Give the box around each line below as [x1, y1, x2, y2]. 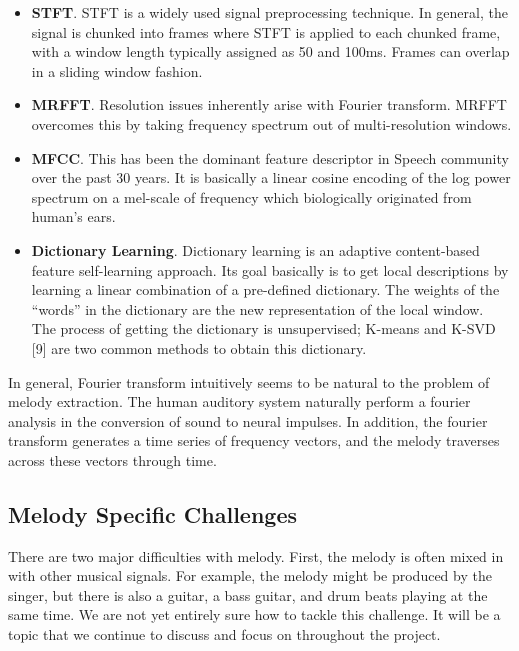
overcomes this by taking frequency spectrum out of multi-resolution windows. [31, 113, 512, 134]
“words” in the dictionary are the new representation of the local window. [31, 298, 484, 319]
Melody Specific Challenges [8, 498, 298, 529]
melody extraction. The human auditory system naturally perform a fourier [8, 391, 471, 412]
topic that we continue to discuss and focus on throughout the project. [8, 624, 441, 645]
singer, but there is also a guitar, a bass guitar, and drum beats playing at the [8, 584, 488, 605]
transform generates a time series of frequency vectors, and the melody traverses [8, 430, 500, 451]
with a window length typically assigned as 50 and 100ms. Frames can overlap [31, 41, 510, 62]
